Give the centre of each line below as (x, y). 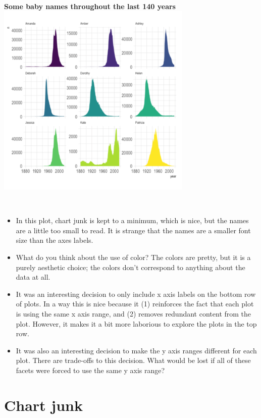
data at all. (33, 277)
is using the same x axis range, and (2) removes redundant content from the (134, 313)
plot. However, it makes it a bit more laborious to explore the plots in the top (136, 323)
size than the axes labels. (55, 240)
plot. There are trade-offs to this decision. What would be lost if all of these (133, 360)
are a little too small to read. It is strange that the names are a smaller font (133, 230)
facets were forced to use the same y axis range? (90, 370)
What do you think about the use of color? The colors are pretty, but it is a (133, 257)
